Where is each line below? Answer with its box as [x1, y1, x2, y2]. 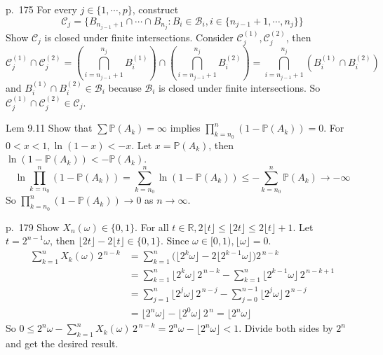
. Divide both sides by [238, 321, 333, 335]
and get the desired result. [6, 336, 119, 351]
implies [170, 120, 201, 135]
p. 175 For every [6, 2, 77, 16]
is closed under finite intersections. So [159, 80, 321, 95]
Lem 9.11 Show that [6, 120, 93, 135]
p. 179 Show [6, 219, 60, 234]
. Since [160, 233, 189, 248]
